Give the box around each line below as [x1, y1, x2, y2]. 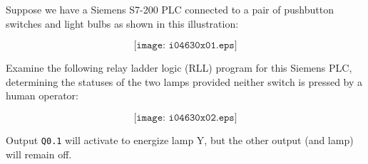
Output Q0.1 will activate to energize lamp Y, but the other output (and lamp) [6, 132, 354, 147]
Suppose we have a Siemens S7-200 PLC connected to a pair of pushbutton [6, 2, 334, 16]
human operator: [6, 88, 78, 103]
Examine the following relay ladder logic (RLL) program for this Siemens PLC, [6, 60, 352, 75]
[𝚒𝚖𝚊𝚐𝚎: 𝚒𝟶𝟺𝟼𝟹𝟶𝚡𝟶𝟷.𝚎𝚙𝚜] [133, 40, 237, 51]
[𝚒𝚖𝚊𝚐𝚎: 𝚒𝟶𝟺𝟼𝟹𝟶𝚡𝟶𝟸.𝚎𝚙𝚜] [133, 112, 237, 123]
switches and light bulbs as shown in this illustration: [6, 16, 239, 31]
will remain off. [6, 146, 72, 161]
